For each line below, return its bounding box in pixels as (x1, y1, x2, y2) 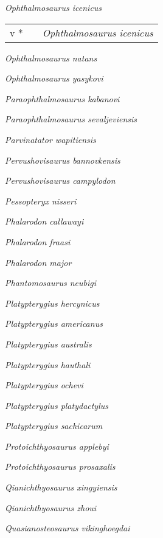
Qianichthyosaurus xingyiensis (5, 481, 117, 494)
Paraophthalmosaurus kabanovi (5, 92, 120, 105)
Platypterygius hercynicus (5, 296, 100, 309)
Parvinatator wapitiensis (5, 133, 96, 145)
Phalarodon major (5, 256, 72, 268)
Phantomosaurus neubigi (5, 276, 96, 289)
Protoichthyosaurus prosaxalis (5, 460, 116, 473)
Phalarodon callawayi (5, 215, 84, 228)
